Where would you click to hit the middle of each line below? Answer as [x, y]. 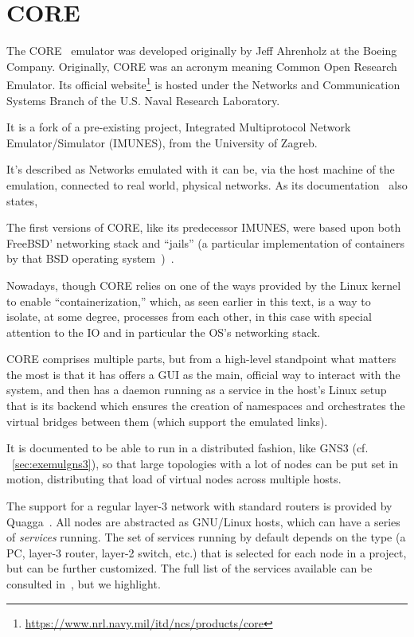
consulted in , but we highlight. [84, 584]
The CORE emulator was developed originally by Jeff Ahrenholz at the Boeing [202, 51]
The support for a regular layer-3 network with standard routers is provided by [199, 506]
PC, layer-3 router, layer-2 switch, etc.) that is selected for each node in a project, [207, 552]
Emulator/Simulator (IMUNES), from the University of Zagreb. [162, 142]
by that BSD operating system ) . [90, 258]
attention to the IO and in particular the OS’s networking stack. [164, 332]
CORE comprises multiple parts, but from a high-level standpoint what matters [201, 359]
